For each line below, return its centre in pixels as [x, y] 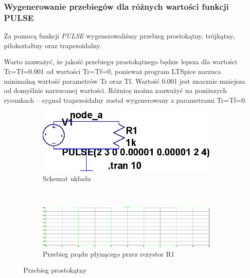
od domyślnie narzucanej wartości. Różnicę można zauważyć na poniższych [116, 90]
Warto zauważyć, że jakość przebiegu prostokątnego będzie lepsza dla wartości [121, 62]
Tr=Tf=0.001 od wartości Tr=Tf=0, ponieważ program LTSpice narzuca [113, 71]
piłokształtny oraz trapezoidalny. [53, 45]
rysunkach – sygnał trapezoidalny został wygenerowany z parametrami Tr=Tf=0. [125, 100]
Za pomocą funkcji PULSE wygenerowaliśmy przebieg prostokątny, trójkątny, [119, 36]
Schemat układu [67, 178]
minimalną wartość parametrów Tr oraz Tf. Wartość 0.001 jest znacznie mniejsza [125, 81]
